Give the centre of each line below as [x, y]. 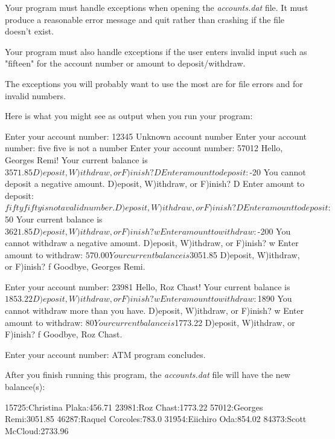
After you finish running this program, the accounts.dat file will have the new [148, 375]
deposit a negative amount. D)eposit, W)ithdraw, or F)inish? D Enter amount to [155, 184]
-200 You [274, 231]
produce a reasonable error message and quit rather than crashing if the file [145, 19]
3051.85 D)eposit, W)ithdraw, [245, 254]
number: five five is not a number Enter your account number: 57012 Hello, [144, 148]
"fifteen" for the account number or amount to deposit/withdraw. [125, 63]
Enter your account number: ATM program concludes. [105, 354]
